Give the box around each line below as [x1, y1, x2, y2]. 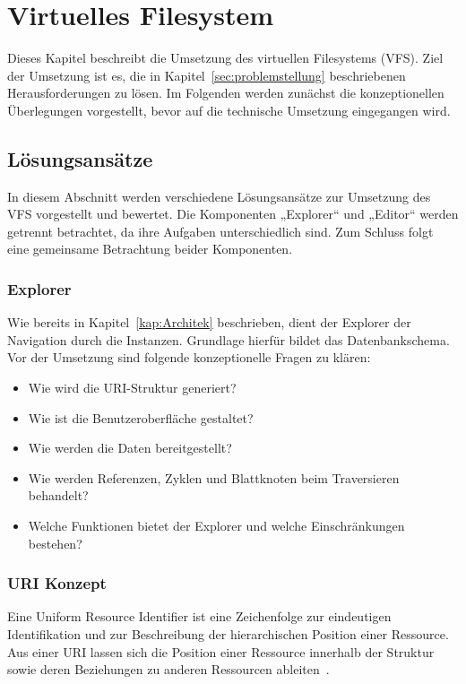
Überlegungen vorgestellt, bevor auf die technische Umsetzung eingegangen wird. [7, 100, 451, 119]
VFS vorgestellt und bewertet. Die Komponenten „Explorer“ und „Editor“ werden [7, 204, 459, 223]
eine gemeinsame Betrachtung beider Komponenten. [7, 239, 293, 258]
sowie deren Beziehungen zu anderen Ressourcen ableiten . [7, 660, 330, 679]
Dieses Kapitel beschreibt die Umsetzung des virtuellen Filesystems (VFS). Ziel [7, 48, 444, 67]
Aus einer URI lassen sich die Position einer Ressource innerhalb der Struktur [7, 642, 435, 661]
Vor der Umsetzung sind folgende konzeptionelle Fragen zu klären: [7, 348, 371, 367]
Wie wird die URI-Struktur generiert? [28, 378, 237, 397]
